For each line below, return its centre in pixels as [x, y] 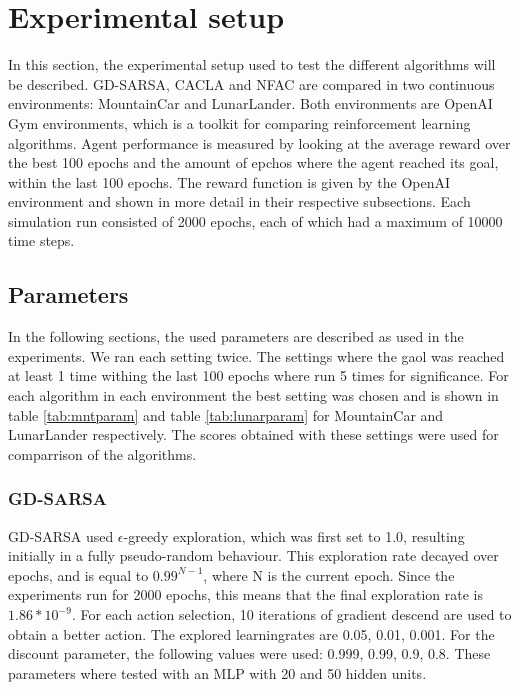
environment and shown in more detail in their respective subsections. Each [239, 201]
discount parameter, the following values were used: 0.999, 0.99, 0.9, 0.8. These [249, 653]
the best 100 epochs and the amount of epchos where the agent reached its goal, [253, 162]
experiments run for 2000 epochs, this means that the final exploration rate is [246, 594]
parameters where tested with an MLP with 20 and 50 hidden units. [217, 672]
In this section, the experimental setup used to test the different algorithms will [252, 64]
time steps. [41, 240]
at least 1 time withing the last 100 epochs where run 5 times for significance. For [258, 375]
